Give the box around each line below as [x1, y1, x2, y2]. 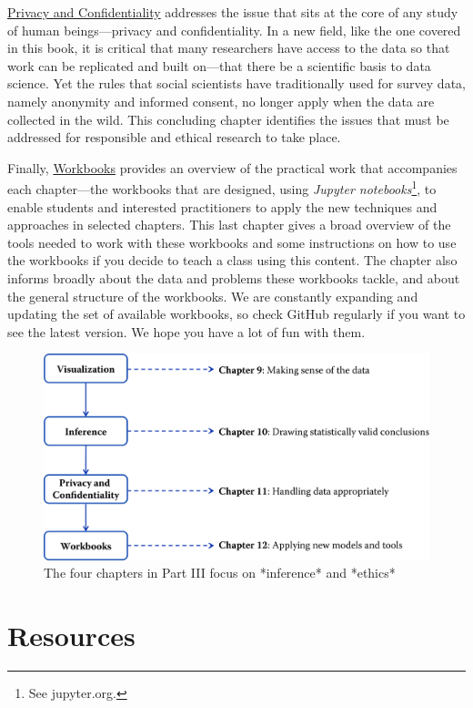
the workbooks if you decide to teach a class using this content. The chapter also [7, 251, 458, 270]
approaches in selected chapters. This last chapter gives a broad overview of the [7, 215, 451, 234]
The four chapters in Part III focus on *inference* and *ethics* [44, 563, 396, 582]
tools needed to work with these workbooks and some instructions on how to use [7, 232, 457, 251]
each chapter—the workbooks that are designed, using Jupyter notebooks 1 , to [7, 177, 437, 198]
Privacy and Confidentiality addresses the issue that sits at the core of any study [7, 3, 458, 21]
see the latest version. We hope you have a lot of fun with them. [7, 322, 366, 341]
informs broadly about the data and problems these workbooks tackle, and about [7, 268, 460, 287]
